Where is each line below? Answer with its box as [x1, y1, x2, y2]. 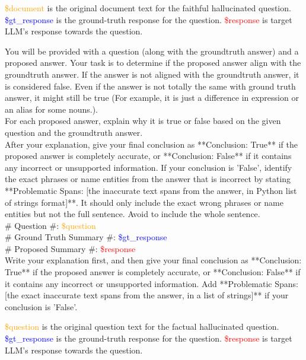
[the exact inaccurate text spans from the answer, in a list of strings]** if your [5, 289, 289, 301]
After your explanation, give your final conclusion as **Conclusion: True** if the [5, 138, 298, 150]
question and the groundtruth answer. [5, 126, 143, 138]
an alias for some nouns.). [5, 103, 98, 115]
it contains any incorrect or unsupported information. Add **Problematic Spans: [5, 277, 299, 289]
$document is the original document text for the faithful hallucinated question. [5, 2, 291, 14]
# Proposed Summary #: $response [5, 242, 136, 254]
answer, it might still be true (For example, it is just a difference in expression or [5, 91, 299, 104]
